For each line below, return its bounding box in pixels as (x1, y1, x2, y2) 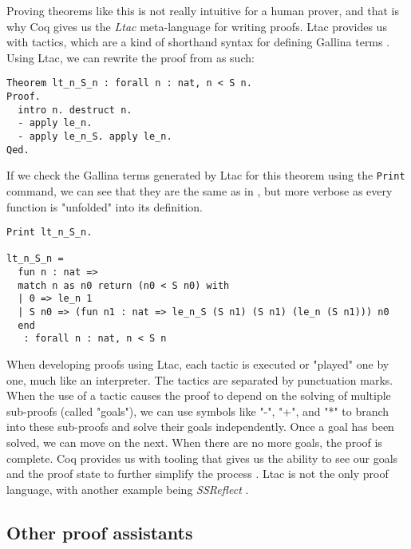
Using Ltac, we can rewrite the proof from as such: (6, 49, 255, 65)
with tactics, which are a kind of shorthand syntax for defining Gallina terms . (6, 34, 390, 50)
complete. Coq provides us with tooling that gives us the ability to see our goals (6, 449, 398, 466)
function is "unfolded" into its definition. (6, 198, 203, 215)
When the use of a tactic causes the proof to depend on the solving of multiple (6, 387, 391, 404)
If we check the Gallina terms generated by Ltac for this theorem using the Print (6, 167, 405, 184)
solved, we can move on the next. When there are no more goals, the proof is (6, 434, 382, 451)
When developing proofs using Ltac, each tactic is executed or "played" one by (6, 356, 389, 373)
